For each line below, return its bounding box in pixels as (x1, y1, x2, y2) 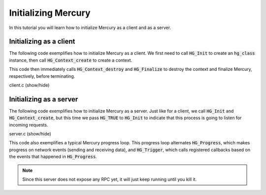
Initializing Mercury (9, 7, 91, 18)
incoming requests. (9, 122, 48, 128)
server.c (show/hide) (9, 131, 51, 137)
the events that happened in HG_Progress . (9, 154, 97, 160)
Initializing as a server (9, 95, 78, 103)
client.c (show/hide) (9, 82, 50, 88)
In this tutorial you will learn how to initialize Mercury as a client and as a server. (9, 25, 171, 31)
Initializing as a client (9, 37, 75, 46)
